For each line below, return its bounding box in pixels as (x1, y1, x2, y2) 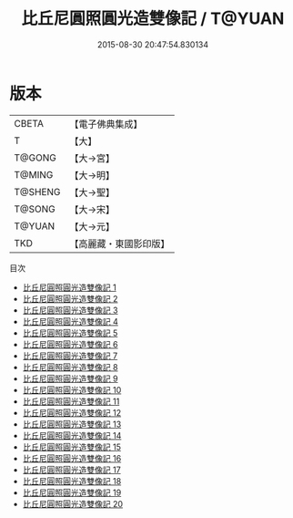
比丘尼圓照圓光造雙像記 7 (22, 350, 118, 361)
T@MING (14, 168, 54, 181)
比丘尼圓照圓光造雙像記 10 (22, 384, 122, 395)
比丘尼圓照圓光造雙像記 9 (22, 373, 118, 384)
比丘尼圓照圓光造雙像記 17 (22, 464, 121, 475)
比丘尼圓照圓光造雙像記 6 (22, 338, 118, 349)
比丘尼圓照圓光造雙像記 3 (22, 305, 118, 316)
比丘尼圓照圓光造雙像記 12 (22, 407, 121, 418)
